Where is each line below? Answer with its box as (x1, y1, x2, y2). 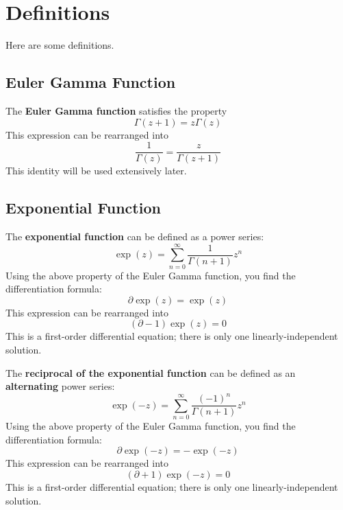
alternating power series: (5, 379, 115, 393)
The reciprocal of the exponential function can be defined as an (5, 365, 296, 380)
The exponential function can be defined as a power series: (5, 229, 264, 243)
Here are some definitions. (5, 38, 114, 52)
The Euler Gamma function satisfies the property (5, 103, 227, 117)
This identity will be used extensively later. (5, 163, 187, 178)
